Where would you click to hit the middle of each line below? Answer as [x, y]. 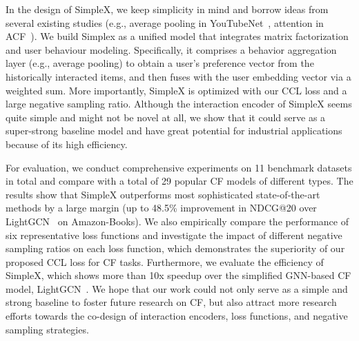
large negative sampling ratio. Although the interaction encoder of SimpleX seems [179, 104]
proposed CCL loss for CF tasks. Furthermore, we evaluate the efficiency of [165, 261]
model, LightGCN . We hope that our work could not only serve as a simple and [177, 288]
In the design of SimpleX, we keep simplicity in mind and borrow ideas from [167, 9]
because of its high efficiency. [67, 144]
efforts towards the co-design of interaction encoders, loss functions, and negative [177, 316]
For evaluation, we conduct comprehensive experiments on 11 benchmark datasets [179, 167]
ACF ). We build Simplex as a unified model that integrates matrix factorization [177, 36]
